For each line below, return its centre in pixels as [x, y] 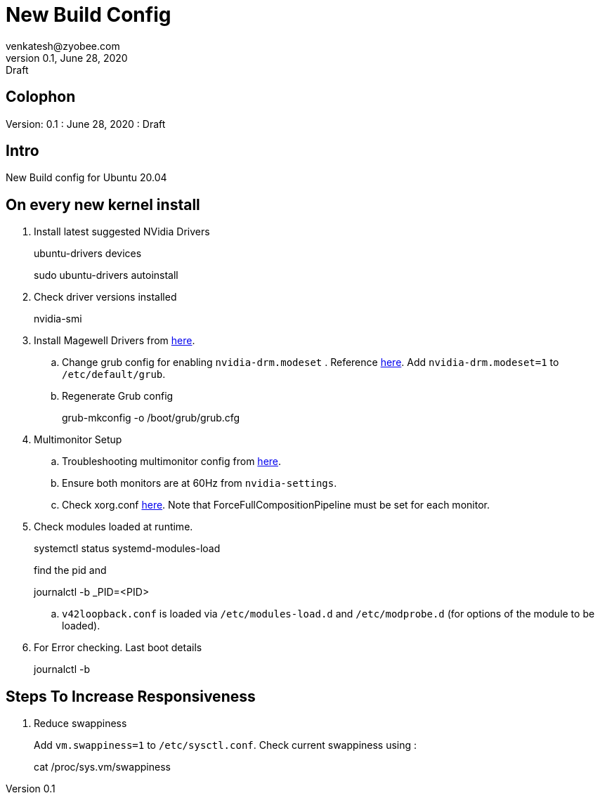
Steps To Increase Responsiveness [131, 696]
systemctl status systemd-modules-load [127, 549]
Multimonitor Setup [78, 440]
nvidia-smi [58, 319]
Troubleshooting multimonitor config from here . [172, 462]
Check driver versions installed [105, 297]
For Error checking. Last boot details [118, 648]
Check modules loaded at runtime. [113, 527]
